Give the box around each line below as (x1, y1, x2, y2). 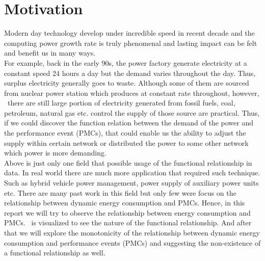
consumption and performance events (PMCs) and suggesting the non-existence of (4, 237, 261, 248)
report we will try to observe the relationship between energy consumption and (4, 207, 251, 218)
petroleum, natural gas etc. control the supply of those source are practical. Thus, (4, 107, 260, 118)
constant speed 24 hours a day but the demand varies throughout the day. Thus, (4, 67, 256, 78)
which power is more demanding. (4, 147, 107, 158)
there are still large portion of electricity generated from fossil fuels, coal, (7, 97, 235, 108)
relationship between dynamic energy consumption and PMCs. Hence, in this (4, 197, 245, 208)
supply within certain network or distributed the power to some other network (4, 137, 249, 148)
